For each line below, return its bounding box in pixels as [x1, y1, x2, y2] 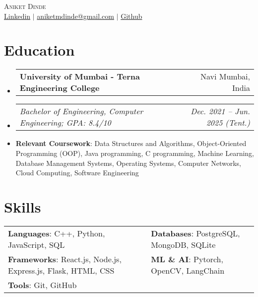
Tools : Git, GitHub [8, 279, 77, 291]
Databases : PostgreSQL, [151, 227, 240, 239]
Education [4, 40, 75, 60]
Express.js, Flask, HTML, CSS [8, 264, 115, 276]
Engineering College [19, 82, 100, 94]
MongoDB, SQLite [151, 238, 216, 250]
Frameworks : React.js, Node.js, [8, 253, 122, 265]
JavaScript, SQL [8, 238, 65, 250]
